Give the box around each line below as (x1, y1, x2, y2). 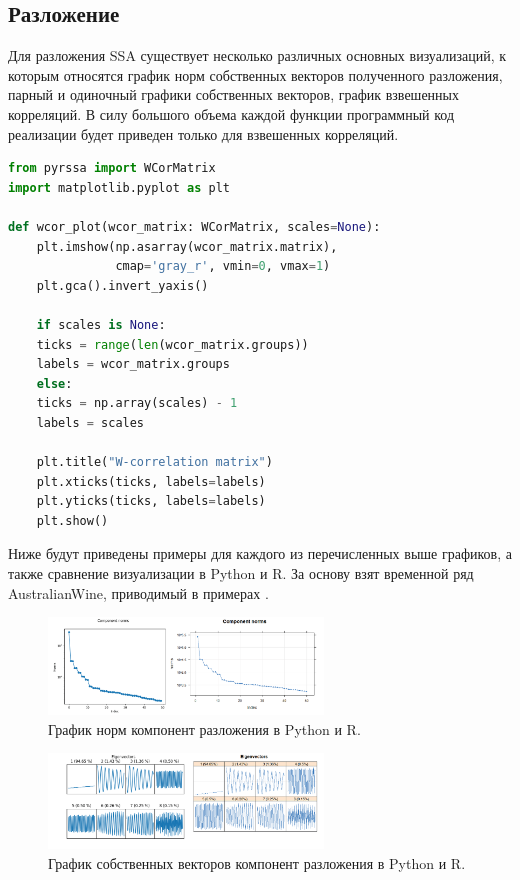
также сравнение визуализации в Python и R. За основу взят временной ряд (8, 563, 474, 584)
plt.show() (36, 513, 109, 528)
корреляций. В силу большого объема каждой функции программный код (8, 103, 455, 124)
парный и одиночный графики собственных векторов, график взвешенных (8, 84, 459, 105)
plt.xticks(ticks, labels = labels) (36, 474, 266, 489)
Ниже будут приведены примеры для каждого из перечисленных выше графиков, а (8, 543, 512, 564)
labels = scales (36, 415, 145, 430)
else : (36, 376, 73, 391)
